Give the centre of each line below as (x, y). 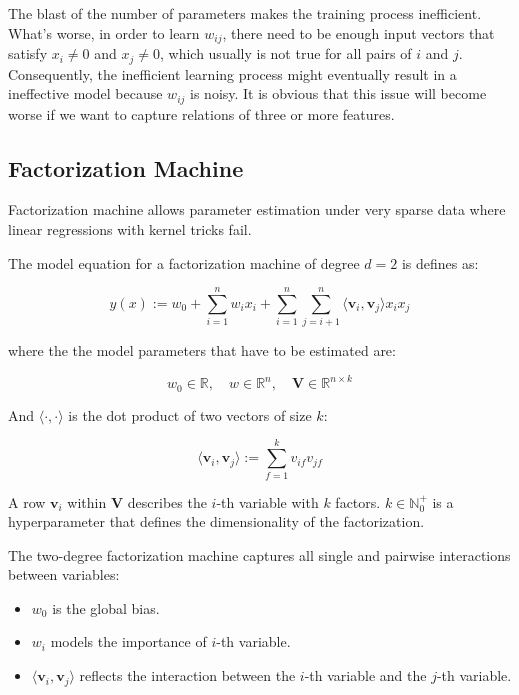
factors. (358, 501)
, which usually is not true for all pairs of (285, 53)
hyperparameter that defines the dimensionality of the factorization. (216, 521)
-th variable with (267, 501)
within (87, 501)
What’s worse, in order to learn (104, 32)
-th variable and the (365, 675)
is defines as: (440, 262)
